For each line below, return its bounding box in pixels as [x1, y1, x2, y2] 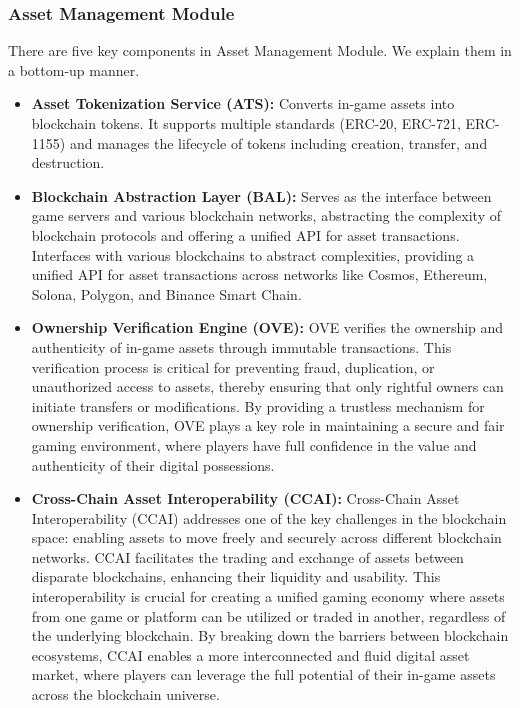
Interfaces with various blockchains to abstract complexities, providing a [31, 244, 475, 265]
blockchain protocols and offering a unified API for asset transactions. [31, 224, 460, 245]
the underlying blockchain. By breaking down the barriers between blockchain [31, 625, 509, 646]
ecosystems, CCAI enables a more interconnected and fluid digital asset [31, 644, 470, 665]
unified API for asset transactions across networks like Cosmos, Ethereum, [31, 264, 488, 285]
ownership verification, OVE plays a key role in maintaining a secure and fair [31, 415, 505, 436]
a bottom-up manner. [8, 59, 140, 80]
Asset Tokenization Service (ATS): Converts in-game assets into [31, 93, 455, 114]
